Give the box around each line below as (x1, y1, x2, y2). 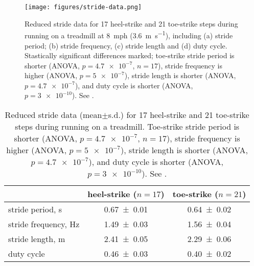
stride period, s (8, 203, 62, 215)
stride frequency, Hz (8, 218, 80, 230)
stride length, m (8, 233, 65, 245)
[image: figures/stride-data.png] (25, 4, 142, 11)
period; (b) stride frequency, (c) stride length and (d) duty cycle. (25, 40, 227, 51)
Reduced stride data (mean (5, 109, 102, 121)
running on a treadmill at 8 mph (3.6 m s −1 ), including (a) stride (25, 29, 233, 40)
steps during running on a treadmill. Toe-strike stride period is (15, 120, 240, 133)
